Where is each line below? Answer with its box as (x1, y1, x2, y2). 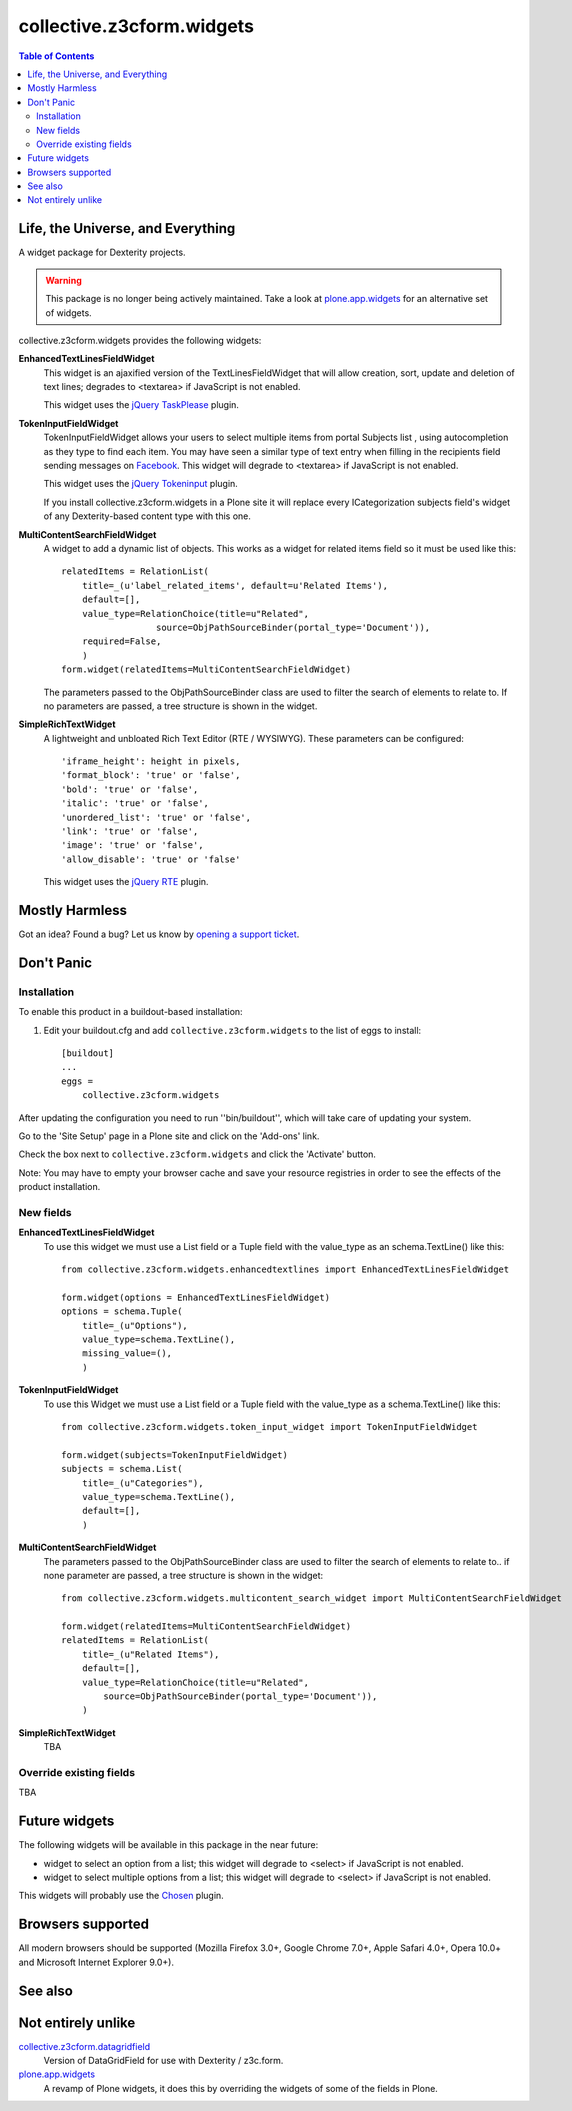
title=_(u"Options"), (81, 1320, 189, 1331)
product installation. (18, 1181, 101, 1193)
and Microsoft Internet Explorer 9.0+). (18, 1956, 175, 1968)
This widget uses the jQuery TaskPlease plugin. (43, 399, 240, 411)
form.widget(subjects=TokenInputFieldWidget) (61, 1449, 289, 1460)
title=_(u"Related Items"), (81, 1648, 220, 1660)
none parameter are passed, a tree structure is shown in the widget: (43, 1569, 324, 1581)
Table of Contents (18, 50, 95, 62)
